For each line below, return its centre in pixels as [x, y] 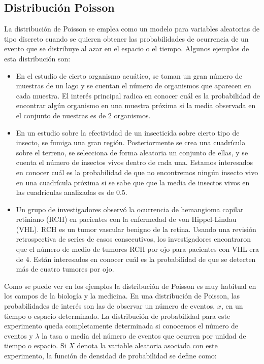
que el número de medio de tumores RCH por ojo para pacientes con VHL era [138, 249]
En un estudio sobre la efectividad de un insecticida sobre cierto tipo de [128, 132]
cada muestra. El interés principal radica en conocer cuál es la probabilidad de [138, 95]
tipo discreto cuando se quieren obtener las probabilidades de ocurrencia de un [126, 38]
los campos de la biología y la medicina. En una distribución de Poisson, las [122, 296]
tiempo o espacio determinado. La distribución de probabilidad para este [117, 316]
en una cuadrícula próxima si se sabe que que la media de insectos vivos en [133, 182]
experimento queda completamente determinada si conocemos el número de [121, 326]
